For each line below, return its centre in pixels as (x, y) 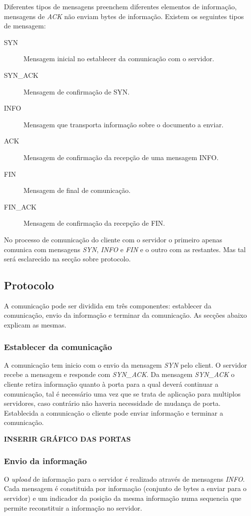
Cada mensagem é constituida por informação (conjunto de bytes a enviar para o (125, 488)
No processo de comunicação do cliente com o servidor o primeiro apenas (113, 239)
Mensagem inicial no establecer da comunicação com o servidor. (119, 59)
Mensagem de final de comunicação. (77, 190)
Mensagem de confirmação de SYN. (77, 91)
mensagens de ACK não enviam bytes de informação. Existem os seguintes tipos (124, 16)
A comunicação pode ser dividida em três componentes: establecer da (108, 305)
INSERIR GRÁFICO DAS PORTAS (68, 439)
